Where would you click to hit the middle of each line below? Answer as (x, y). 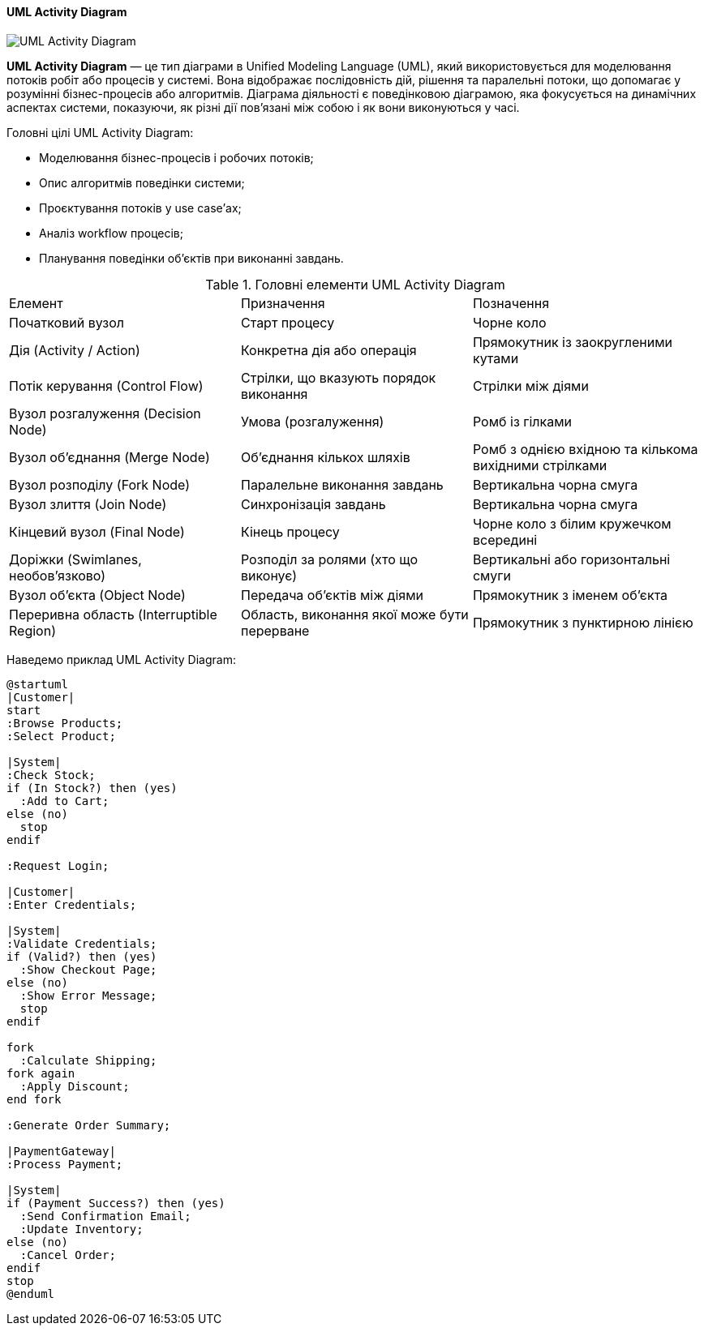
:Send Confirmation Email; (105, 1216)
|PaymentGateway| (61, 1151)
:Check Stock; (51, 775)
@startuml (37, 684)
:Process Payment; (65, 1164)
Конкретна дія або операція (328, 350)
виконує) (269, 575)
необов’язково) (58, 575)
